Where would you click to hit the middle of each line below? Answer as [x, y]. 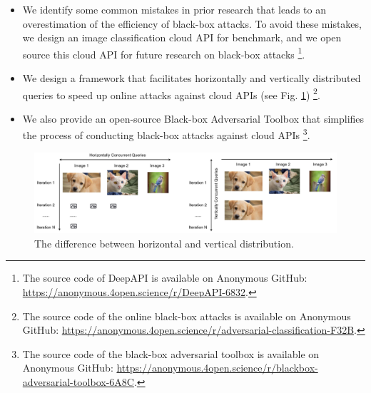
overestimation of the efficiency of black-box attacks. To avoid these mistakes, [192, 23]
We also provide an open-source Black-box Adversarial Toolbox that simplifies [193, 118]
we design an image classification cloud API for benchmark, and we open [182, 37]
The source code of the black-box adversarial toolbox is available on [171, 353]
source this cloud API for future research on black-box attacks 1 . [164, 53]
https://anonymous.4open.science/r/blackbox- [217, 368]
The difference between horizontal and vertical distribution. [164, 243]
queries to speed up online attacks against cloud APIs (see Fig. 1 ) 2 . [171, 93]
